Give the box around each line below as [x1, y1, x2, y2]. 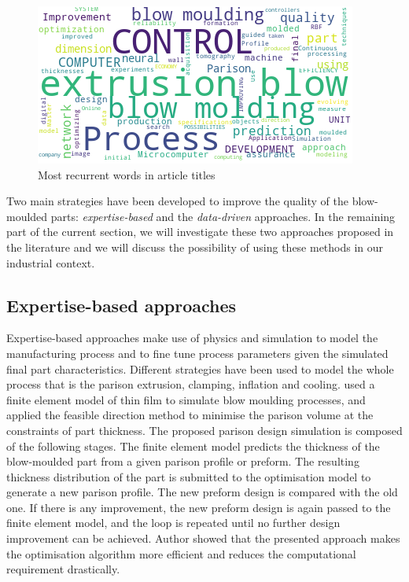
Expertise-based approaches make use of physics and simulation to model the [6, 330, 378, 346]
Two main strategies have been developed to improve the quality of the [6, 193, 348, 209]
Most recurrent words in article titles [38, 166, 216, 182]
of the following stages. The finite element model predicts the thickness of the [6, 437, 380, 454]
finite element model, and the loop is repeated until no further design [6, 514, 341, 531]
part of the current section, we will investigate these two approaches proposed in [6, 223, 394, 240]
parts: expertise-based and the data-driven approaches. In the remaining [50, 208, 396, 224]
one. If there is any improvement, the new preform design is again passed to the [6, 499, 391, 515]
